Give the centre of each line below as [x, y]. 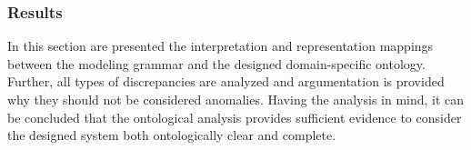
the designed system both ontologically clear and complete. [172, 135]
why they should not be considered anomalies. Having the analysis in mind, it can [236, 99]
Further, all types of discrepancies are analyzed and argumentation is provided [226, 81]
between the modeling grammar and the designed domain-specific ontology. [216, 63]
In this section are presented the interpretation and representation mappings [220, 46]
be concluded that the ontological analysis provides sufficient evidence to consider [235, 117]
